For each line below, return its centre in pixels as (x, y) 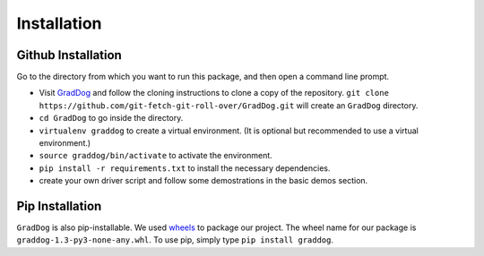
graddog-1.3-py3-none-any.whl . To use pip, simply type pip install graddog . (175, 240)
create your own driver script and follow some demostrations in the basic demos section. (203, 181)
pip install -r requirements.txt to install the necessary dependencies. (185, 168)
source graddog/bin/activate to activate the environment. (156, 156)
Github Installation (69, 55)
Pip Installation (59, 206)
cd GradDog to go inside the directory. (111, 118)
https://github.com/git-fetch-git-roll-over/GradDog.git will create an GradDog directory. (229, 105)
